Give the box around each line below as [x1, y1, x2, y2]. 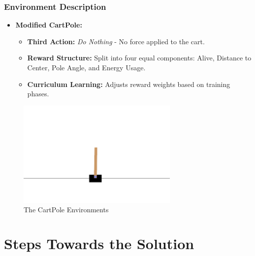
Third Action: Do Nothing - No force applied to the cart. [27, 36, 205, 46]
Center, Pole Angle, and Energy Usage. [27, 62, 146, 72]
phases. [27, 88, 49, 99]
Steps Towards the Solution [4, 233, 194, 254]
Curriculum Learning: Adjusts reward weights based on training [27, 79, 230, 89]
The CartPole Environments [24, 204, 109, 215]
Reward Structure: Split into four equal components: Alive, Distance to [27, 53, 252, 63]
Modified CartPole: [15, 20, 82, 30]
